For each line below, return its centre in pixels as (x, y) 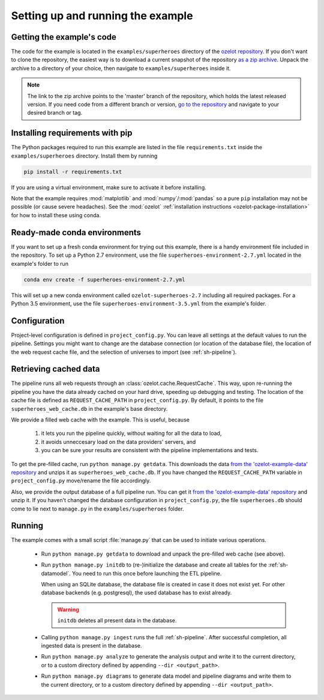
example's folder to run (40, 263)
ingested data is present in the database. (91, 645)
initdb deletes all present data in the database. (117, 621)
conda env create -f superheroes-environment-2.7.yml (104, 279)
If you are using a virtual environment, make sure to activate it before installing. (109, 187)
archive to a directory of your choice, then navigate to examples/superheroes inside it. (121, 68)
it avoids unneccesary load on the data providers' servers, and (118, 441)
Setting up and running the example (102, 16)
